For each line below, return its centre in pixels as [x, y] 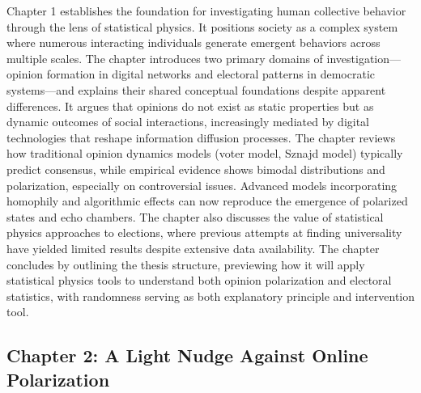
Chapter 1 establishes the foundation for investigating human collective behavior [206, 11]
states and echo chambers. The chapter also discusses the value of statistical [195, 216]
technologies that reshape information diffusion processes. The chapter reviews [201, 137]
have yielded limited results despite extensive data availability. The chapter [193, 248]
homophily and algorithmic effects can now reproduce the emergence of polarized [207, 201]
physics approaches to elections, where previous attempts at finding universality [204, 232]
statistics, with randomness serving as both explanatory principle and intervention [210, 296]
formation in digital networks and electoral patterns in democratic [210, 74]
